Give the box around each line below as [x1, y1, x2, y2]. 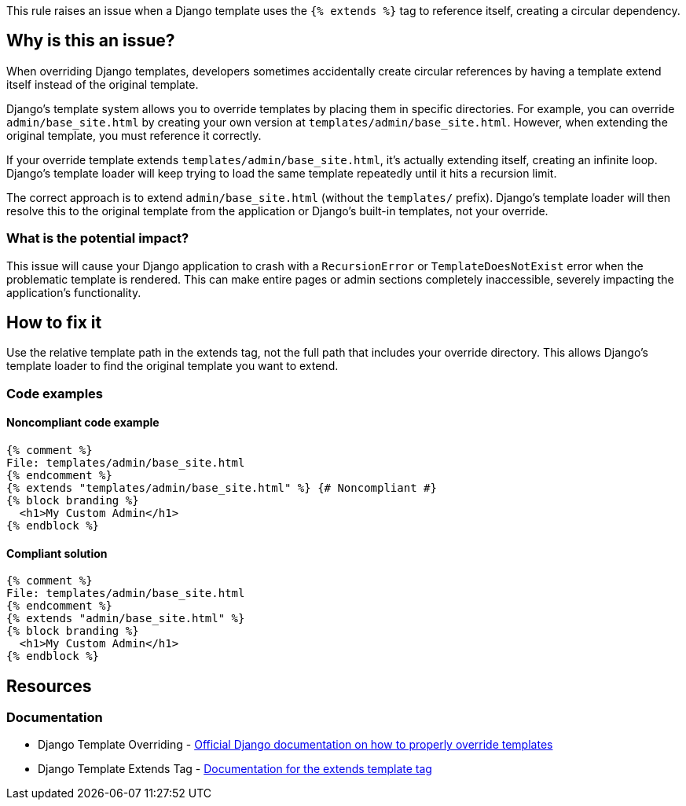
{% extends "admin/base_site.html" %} [6, 612, 245, 625]
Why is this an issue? [6, 31, 175, 51]
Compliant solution [6, 546, 108, 560]
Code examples [6, 385, 104, 401]
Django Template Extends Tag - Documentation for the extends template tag [38, 762, 432, 776]
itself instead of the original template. [6, 77, 199, 91]
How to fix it [6, 313, 102, 333]
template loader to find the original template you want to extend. [6, 359, 339, 373]
